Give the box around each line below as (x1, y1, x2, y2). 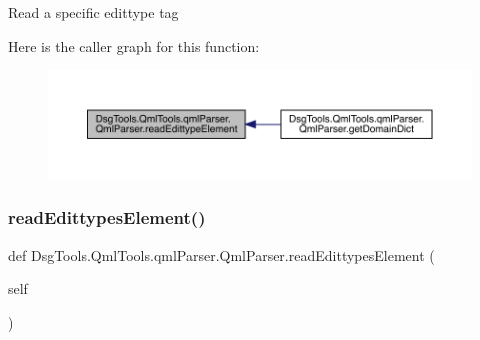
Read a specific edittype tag (8, 2, 179, 22)
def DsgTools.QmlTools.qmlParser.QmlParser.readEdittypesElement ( (8, 244, 435, 265)
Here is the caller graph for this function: (8, 35, 260, 56)
